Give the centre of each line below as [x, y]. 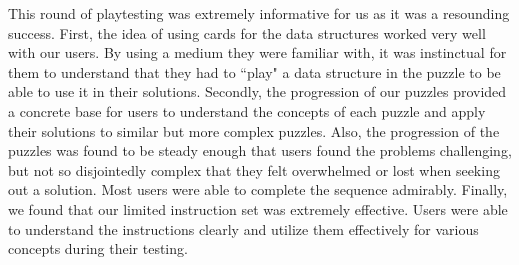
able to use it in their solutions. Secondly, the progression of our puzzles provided [257, 91]
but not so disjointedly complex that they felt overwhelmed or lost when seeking [254, 169]
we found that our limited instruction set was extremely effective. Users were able [258, 208]
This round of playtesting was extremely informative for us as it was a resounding [259, 13]
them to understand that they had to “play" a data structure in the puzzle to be [254, 71]
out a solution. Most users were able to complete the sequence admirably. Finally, [258, 189]
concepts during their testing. [98, 248]
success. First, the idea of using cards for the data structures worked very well [247, 32]
